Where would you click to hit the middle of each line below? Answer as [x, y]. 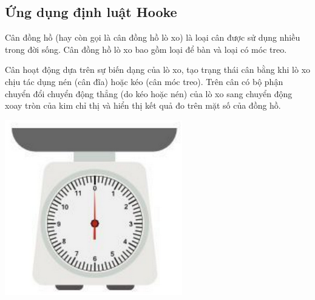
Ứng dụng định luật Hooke [91, 12]
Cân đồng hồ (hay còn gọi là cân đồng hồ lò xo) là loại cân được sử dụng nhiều [153, 37]
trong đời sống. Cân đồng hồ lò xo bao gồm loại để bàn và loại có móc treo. [146, 49]
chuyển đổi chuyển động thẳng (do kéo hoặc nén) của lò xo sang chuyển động [149, 93]
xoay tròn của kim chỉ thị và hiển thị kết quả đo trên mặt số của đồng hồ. [143, 105]
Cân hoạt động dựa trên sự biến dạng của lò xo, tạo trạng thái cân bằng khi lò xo [158, 70]
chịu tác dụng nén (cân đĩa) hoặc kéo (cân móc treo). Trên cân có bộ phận [144, 81]
